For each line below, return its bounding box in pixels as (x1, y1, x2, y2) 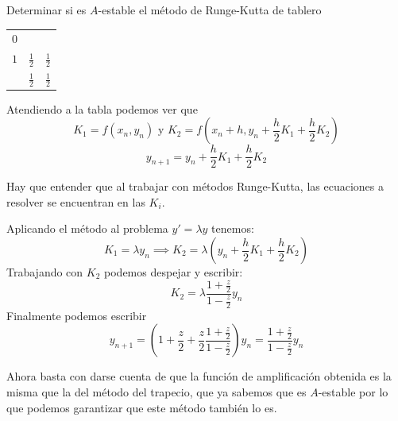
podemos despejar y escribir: (104, 264, 243, 280)
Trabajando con (6, 264, 83, 280)
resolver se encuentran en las (6, 193, 145, 210)
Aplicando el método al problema (6, 220, 168, 237)
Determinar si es (6, 2, 87, 17)
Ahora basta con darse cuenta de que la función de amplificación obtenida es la (6, 368, 392, 384)
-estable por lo (318, 384, 388, 400)
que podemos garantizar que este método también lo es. (6, 399, 277, 415)
